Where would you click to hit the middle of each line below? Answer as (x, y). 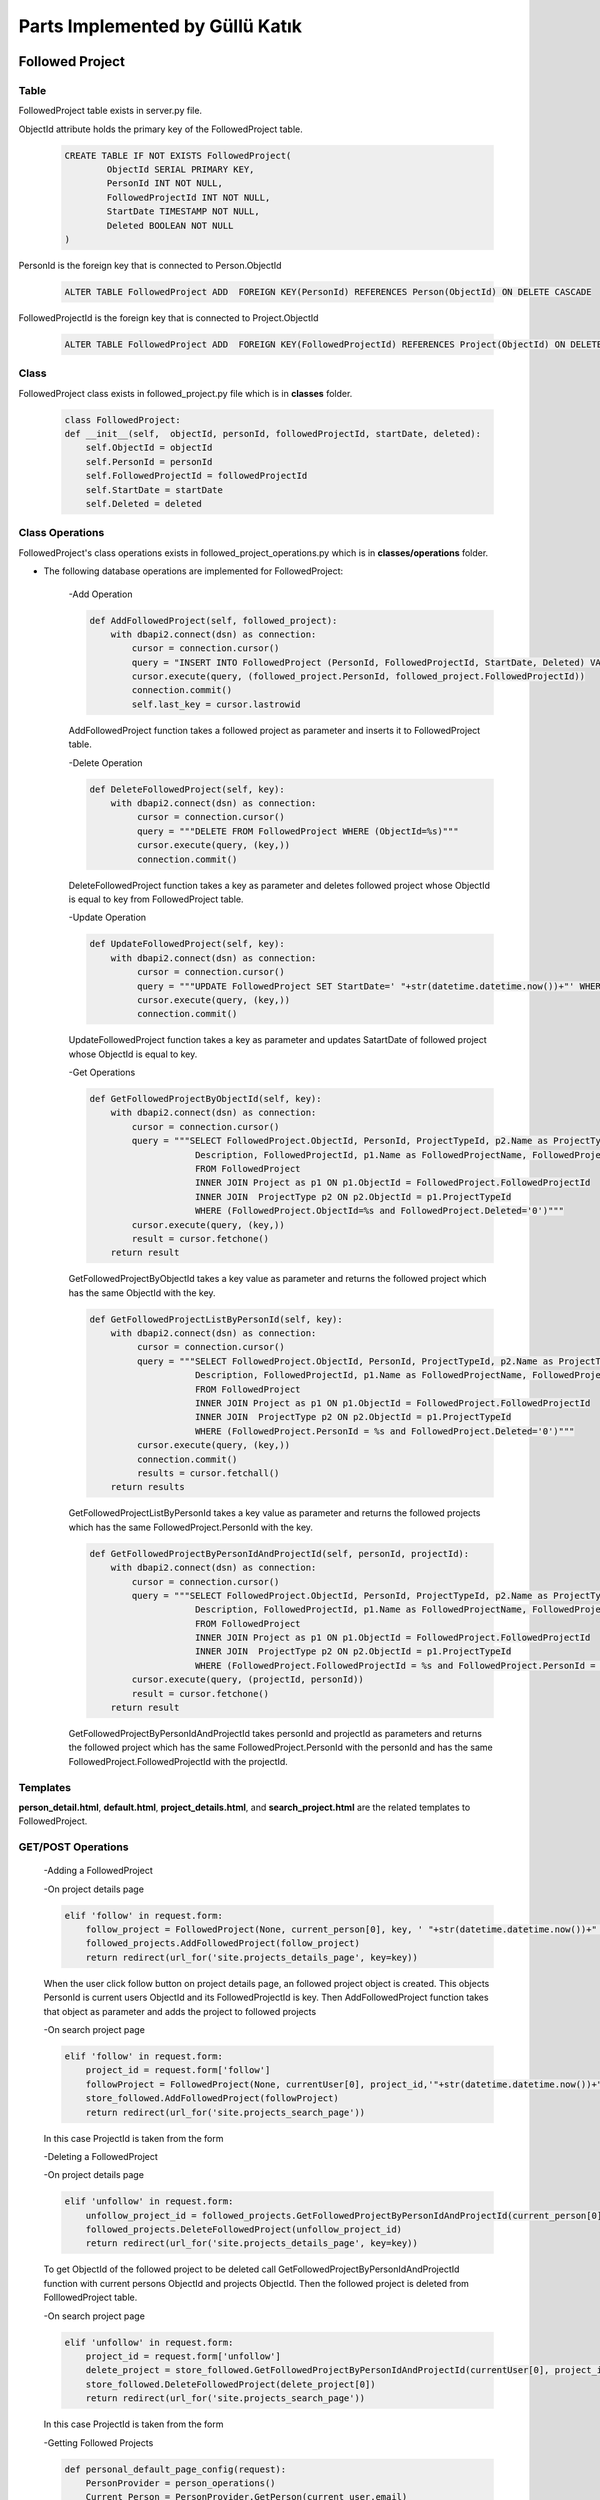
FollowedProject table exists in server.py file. (110, 111)
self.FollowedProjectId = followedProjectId (196, 476)
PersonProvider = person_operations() (180, 2483)
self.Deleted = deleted (143, 504)
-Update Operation (107, 917)
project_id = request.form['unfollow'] (183, 2356)
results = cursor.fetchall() (208, 1473)
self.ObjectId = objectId (149, 448)
